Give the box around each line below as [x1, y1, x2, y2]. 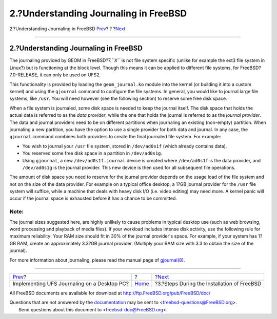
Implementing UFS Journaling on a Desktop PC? [12, 280, 129, 287]
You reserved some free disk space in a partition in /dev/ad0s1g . [22, 150, 163, 156]
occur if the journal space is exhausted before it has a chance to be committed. [9, 195, 177, 202]
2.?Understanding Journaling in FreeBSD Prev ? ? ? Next [9, 26, 126, 32]
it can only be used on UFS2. [39, 72, 101, 78]
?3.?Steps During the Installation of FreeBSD [154, 280, 262, 287]
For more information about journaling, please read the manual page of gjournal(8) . [9, 257, 185, 263]
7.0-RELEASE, [9, 72, 38, 78]
